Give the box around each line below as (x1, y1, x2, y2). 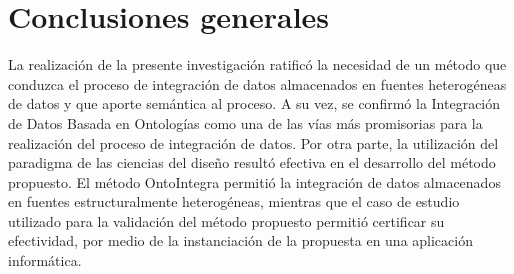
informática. (8, 250, 82, 271)
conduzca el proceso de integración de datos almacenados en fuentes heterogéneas (8, 73, 507, 94)
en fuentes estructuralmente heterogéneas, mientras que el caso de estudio (8, 191, 460, 212)
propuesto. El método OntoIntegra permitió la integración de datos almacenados (8, 171, 501, 192)
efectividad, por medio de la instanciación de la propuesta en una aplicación (8, 230, 473, 251)
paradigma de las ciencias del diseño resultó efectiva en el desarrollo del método (8, 152, 496, 173)
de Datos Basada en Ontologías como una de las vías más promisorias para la (8, 112, 483, 133)
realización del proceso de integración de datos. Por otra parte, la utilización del (8, 132, 499, 153)
